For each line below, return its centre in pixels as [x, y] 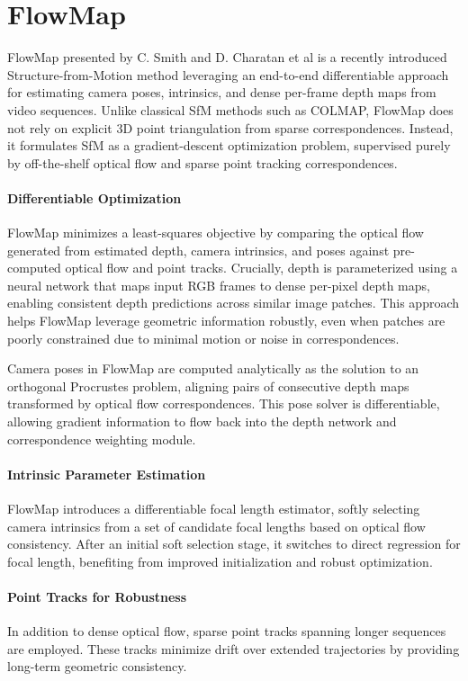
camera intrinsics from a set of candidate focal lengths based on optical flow [216, 526]
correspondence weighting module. [102, 439]
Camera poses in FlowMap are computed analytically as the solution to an [213, 368]
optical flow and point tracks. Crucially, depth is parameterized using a [261, 268]
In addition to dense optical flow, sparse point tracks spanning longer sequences [227, 631]
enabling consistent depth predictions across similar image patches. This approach [234, 303]
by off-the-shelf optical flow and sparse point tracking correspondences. [202, 162]
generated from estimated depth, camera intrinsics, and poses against [198, 250]
